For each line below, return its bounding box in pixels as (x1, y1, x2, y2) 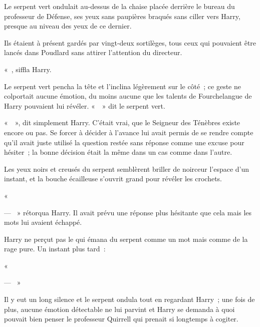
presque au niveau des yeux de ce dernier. (4, 21, 132, 31)
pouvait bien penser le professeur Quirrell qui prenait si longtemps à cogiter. (4, 313, 238, 324)
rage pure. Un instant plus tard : (4, 243, 106, 254)
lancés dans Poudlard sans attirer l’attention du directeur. (4, 47, 182, 58)
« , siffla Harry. (4, 64, 52, 74)
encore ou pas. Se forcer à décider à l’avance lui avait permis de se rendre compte (4, 127, 253, 137)
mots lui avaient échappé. (4, 217, 82, 227)
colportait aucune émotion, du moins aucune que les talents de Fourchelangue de (4, 91, 252, 101)
